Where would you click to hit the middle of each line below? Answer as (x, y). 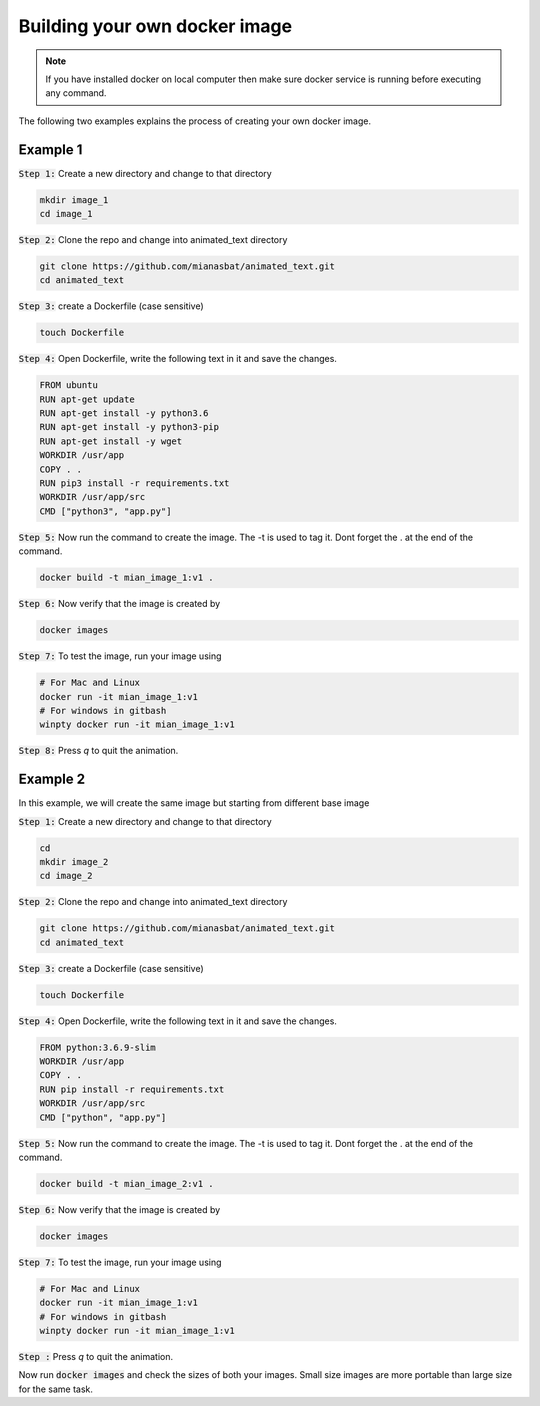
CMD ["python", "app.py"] (103, 1117)
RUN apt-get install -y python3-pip (129, 427)
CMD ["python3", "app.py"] (105, 511)
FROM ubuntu (69, 385)
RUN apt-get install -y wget (111, 441)
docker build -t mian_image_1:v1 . (126, 578)
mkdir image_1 (74, 199)
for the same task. (56, 1389)
